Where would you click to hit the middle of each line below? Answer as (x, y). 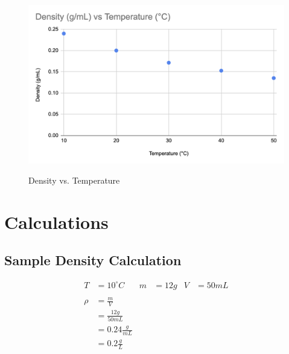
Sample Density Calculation (93, 260)
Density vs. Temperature (74, 180)
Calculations (56, 221)
